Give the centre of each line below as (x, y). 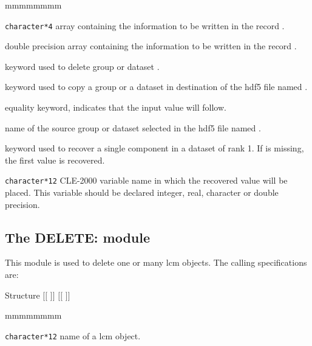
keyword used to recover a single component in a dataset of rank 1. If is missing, (154, 148)
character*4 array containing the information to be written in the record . (145, 25)
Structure (22, 295)
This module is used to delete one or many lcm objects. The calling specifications (156, 262)
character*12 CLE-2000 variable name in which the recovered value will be (146, 180)
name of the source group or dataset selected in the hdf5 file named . (133, 127)
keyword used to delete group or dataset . (82, 66)
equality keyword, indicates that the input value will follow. (116, 107)
